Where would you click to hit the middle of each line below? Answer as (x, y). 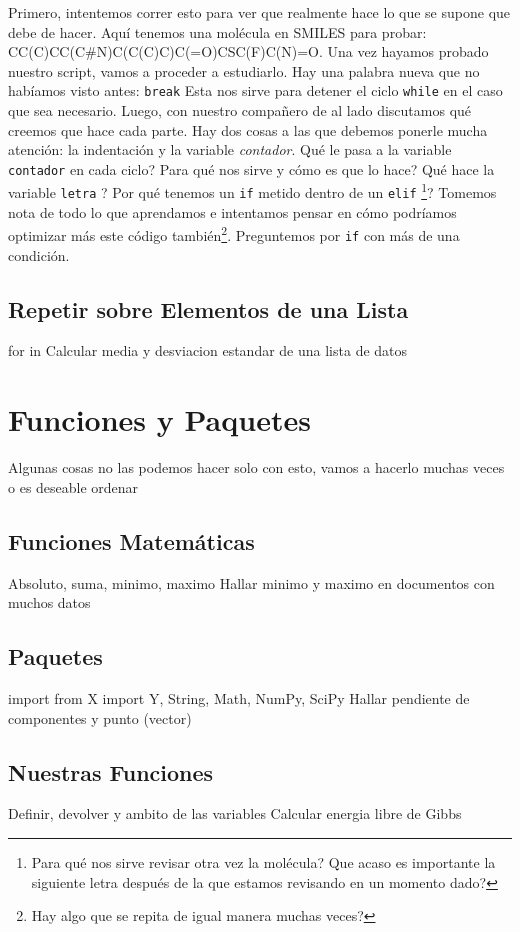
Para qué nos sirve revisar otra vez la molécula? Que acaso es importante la (263, 861)
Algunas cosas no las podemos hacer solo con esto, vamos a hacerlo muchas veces (256, 467)
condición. (39, 254)
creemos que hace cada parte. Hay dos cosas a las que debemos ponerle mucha (248, 129)
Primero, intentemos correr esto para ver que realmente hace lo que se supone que (259, 12)
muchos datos (49, 602)
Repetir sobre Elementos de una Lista (208, 308)
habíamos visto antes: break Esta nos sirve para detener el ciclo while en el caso (255, 90)
